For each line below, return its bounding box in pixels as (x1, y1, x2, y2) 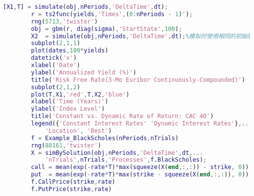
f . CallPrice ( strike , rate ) (31, 178, 116, 185)
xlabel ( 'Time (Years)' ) (31, 98, 108, 105)
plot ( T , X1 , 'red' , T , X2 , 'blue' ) (31, 91, 129, 98)
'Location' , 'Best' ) (45, 127, 112, 134)
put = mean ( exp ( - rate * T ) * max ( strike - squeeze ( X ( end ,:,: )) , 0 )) (31, 171, 249, 178)
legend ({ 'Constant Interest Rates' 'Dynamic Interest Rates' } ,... (31, 120, 253, 127)
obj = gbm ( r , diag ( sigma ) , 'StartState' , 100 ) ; (31, 25, 182, 32)
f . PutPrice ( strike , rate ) (31, 185, 112, 193)
